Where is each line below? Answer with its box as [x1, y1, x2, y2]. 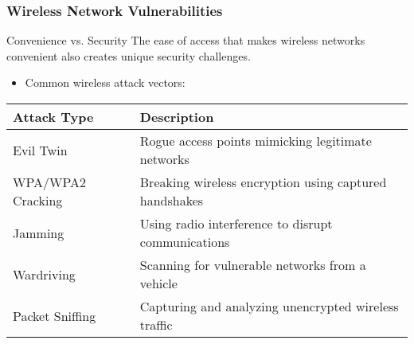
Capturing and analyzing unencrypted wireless [139, 297, 399, 315]
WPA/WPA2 [13, 173, 87, 191]
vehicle [139, 274, 178, 292]
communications [139, 233, 230, 251]
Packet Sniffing [13, 306, 96, 325]
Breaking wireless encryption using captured [139, 173, 387, 191]
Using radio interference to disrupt [139, 214, 333, 233]
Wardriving [13, 264, 76, 283]
